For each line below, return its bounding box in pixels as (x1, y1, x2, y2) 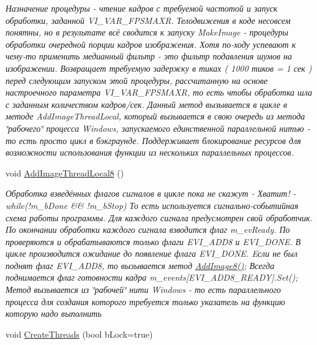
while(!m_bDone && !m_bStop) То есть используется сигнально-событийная (6, 199, 299, 211)
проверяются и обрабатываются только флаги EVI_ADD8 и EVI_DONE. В (6, 235, 301, 248)
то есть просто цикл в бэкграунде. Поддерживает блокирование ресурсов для (6, 134, 301, 146)
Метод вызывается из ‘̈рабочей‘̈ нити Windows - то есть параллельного (6, 283, 282, 296)
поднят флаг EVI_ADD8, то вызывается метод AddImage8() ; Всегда (6, 259, 275, 271)
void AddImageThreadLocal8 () (6, 166, 124, 179)
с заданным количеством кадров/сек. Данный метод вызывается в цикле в (6, 97, 288, 110)
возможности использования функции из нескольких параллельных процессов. (6, 146, 294, 159)
